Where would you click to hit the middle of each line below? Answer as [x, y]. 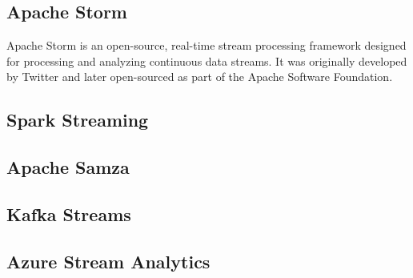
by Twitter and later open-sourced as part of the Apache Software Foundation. [200, 77]
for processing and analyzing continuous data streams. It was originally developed [207, 60]
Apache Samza [68, 167]
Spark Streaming [78, 120]
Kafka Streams [69, 214]
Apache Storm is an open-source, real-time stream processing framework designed [206, 45]
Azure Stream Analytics [108, 261]
